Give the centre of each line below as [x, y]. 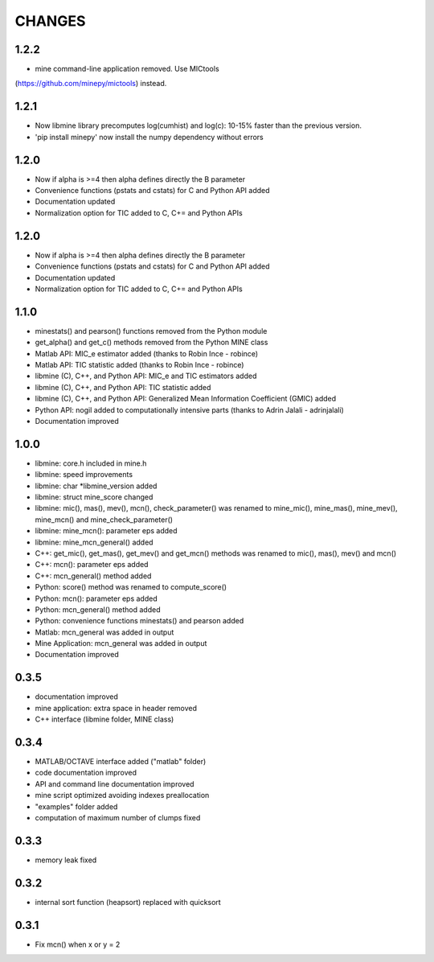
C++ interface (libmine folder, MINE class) [104, 719]
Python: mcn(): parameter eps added [96, 598]
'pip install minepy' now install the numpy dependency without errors [149, 137]
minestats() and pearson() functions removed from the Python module [151, 331]
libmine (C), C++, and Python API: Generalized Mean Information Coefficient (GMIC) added [186, 399]
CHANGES [50, 21]
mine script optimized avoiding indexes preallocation [122, 795]
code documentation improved [86, 773]
